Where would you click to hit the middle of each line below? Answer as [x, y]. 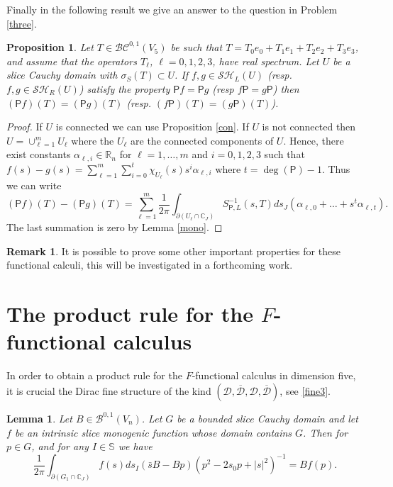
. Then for [326, 432]
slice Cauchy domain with [62, 75]
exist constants [39, 154]
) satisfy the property [124, 88]
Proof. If [24, 127]
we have [135, 446]
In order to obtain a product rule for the [94, 375]
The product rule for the [130, 314]
